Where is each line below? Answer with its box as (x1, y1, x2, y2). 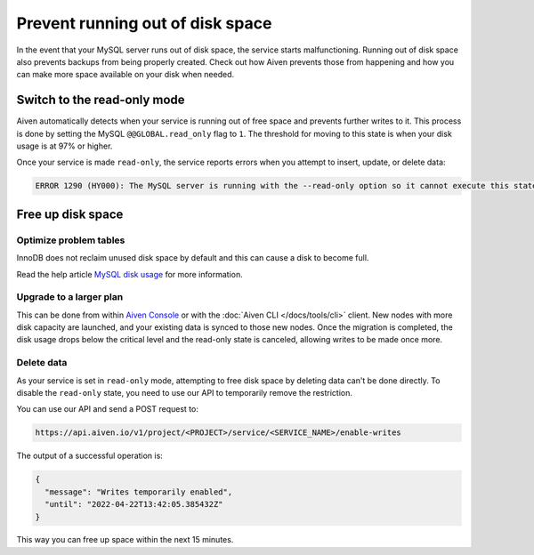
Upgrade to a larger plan (16, 291, 124, 303)
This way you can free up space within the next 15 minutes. (16, 535, 234, 545)
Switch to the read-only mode (16, 92, 186, 108)
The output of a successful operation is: (16, 450, 164, 462)
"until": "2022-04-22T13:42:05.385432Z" (44, 499, 223, 510)
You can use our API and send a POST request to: (16, 404, 199, 414)
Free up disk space (16, 206, 124, 221)
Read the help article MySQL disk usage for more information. (16, 269, 244, 279)
